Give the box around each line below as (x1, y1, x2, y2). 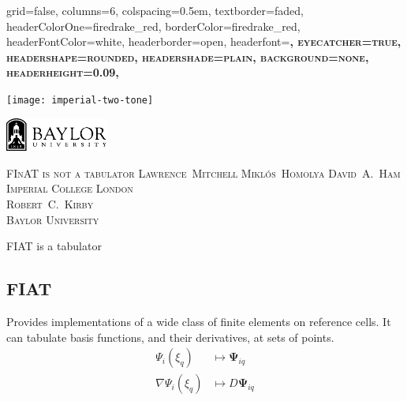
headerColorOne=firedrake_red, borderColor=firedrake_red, (6, 17, 301, 34)
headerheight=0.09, (6, 64, 119, 81)
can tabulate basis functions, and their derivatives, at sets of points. (6, 328, 334, 345)
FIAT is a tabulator (6, 238, 102, 254)
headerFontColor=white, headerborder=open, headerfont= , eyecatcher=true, (6, 33, 401, 50)
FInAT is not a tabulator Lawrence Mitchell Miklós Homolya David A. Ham (6, 164, 401, 181)
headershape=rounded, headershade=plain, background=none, (6, 48, 369, 65)
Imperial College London (6, 180, 133, 197)
